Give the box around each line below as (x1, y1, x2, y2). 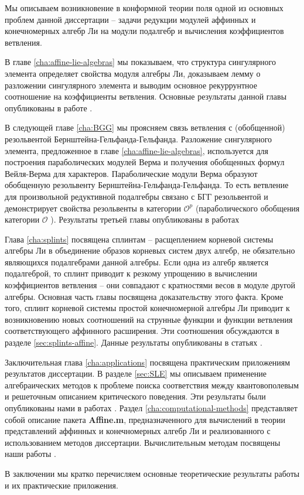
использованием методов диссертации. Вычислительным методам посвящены (5, 436, 281, 448)
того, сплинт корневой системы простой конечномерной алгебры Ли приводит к (5, 302, 290, 314)
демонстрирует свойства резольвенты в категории (5, 202, 182, 214)
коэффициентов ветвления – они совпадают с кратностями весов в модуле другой (5, 279, 296, 291)
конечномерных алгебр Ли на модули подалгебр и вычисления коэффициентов (5, 25, 284, 37)
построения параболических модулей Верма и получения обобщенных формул (5, 156, 285, 168)
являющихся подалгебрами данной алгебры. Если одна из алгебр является (5, 255, 269, 268)
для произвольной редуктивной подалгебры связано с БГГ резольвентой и (5, 190, 268, 202)
